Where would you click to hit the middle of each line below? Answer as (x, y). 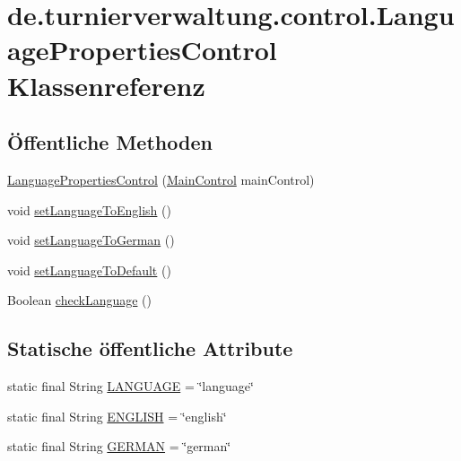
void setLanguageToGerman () (91, 240)
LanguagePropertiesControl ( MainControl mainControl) (161, 179)
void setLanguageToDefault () (89, 270)
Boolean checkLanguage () (79, 300)
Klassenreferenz (106, 85)
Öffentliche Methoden (110, 142)
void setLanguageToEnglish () (89, 209)
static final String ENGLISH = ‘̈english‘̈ (117, 416)
